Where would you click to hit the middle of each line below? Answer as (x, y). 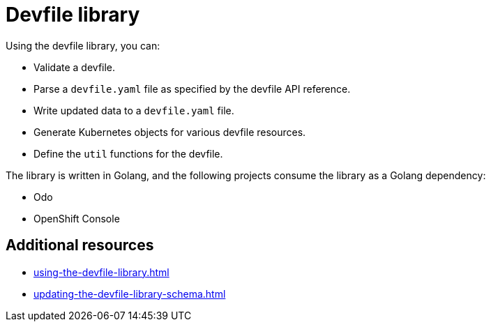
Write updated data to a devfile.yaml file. (134, 110)
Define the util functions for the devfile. (128, 153)
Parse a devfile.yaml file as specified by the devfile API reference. (192, 89)
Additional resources (80, 245)
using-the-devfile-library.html (101, 272)
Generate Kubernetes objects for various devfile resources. (170, 132)
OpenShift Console (77, 218)
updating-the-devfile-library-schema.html (130, 294)
